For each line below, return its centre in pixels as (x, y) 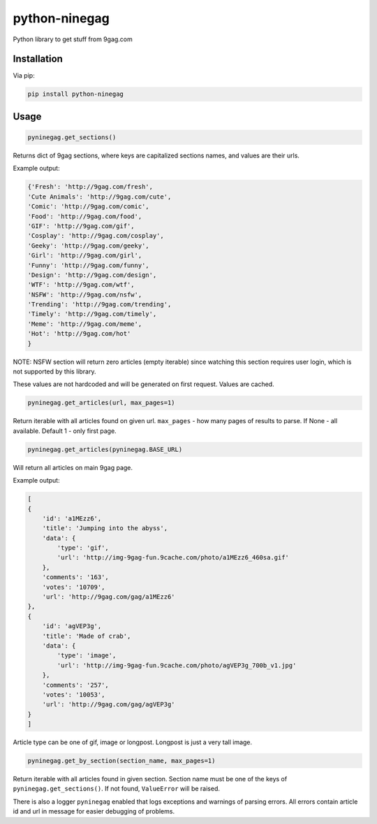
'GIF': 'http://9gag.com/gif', (81, 226)
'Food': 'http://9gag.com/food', (85, 216)
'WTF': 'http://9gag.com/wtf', (81, 285)
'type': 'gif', (83, 548)
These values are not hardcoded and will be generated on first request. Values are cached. (144, 384)
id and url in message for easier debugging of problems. (94, 811)
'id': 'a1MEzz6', (72, 518)
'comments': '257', (76, 685)
